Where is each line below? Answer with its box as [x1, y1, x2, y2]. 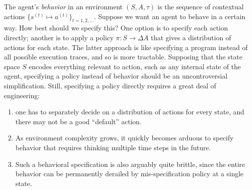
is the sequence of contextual [158, 1, 244, 11]
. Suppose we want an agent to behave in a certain [94, 11, 246, 21]
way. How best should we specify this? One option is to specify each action [4, 23, 228, 33]
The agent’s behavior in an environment [4, 1, 123, 11]
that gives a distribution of [151, 32, 231, 42]
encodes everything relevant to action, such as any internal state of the [28, 61, 241, 71]
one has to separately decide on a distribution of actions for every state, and [15, 107, 245, 117]
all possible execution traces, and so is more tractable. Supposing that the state [4, 52, 243, 62]
